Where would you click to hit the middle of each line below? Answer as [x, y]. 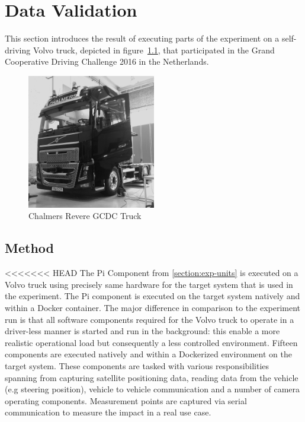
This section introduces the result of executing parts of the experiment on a [142, 38]
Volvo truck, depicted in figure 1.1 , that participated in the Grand [154, 50]
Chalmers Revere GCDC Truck [85, 216]
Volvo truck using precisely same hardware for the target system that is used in [149, 284]
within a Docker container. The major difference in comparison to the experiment [153, 308]
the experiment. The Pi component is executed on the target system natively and [152, 296]
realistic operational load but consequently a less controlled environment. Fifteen [151, 342]
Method [29, 248]
